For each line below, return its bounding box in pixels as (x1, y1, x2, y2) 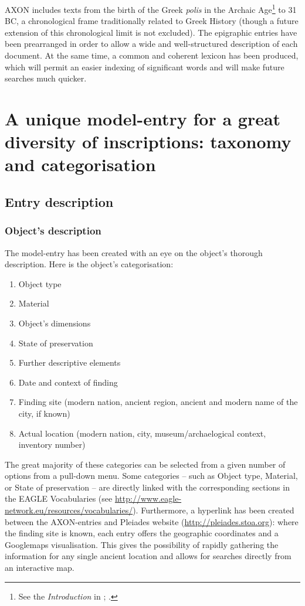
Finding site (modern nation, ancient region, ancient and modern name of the (18, 396, 298, 408)
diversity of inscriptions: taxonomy (5, 130, 292, 154)
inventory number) (18, 438, 86, 451)
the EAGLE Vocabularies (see (5, 492, 113, 505)
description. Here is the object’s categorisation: (5, 258, 174, 270)
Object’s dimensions (18, 316, 91, 329)
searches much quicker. (5, 72, 87, 84)
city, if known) (18, 407, 70, 419)
